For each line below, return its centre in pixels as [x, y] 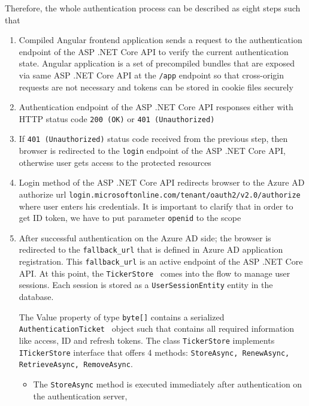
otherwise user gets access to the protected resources [115, 162]
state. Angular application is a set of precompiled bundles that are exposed [157, 63]
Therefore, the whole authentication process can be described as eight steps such [153, 8]
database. [36, 297]
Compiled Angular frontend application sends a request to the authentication [160, 40]
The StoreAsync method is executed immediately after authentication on [168, 384]
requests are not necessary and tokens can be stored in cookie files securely [156, 87]
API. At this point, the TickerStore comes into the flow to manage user [154, 273]
